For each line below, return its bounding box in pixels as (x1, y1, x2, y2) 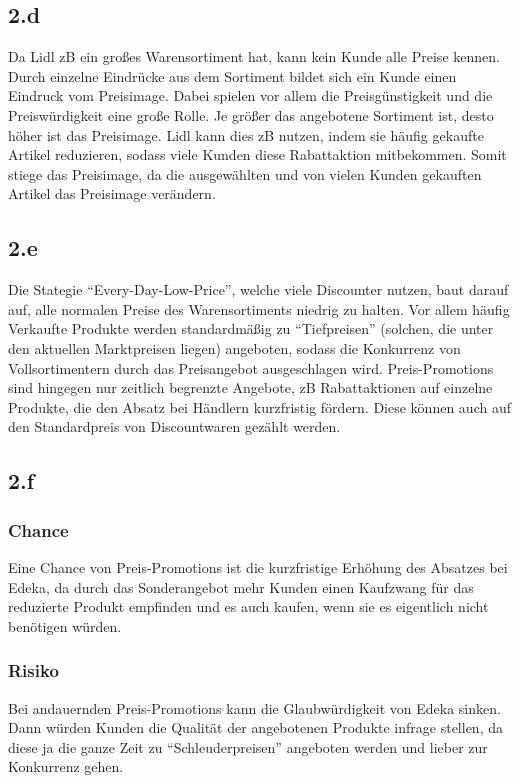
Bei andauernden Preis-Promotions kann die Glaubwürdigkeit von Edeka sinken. (8, 697, 501, 718)
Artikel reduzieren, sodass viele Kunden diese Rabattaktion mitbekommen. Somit (8, 144, 507, 165)
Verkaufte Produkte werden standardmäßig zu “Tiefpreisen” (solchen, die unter (8, 318, 494, 339)
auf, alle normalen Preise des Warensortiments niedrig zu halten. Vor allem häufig (8, 298, 510, 319)
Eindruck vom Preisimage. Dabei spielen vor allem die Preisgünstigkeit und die (8, 85, 493, 106)
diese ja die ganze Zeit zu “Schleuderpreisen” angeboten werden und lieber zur (8, 736, 488, 757)
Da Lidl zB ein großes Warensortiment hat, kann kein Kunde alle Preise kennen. (8, 46, 500, 67)
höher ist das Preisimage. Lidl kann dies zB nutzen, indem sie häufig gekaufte (8, 124, 484, 145)
